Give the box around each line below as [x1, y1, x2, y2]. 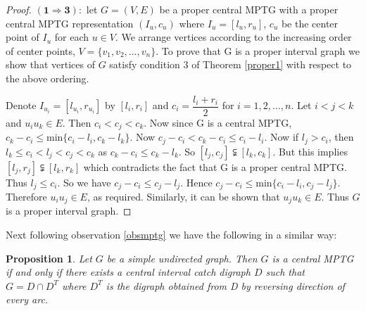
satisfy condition [109, 57, 180, 72]
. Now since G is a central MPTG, [144, 115, 292, 129]
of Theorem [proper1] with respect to [191, 57, 352, 72]
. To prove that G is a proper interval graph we [156, 43, 360, 58]
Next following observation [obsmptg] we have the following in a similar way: [6, 227, 337, 242]
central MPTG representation [6, 15, 134, 30]
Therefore [6, 189, 47, 203]
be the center [281, 15, 339, 30]
